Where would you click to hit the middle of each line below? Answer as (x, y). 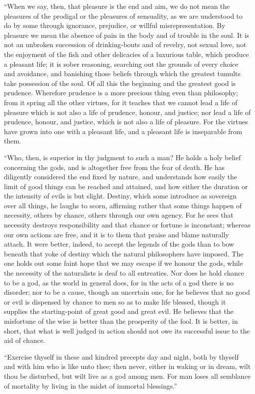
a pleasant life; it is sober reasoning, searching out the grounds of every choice (121, 64)
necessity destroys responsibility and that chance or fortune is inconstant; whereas (127, 225)
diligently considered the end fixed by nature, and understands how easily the (121, 177)
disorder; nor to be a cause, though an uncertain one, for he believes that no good (127, 292)
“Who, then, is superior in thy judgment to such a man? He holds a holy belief (123, 157)
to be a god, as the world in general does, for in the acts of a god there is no (119, 282)
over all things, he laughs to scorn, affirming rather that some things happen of (123, 205)
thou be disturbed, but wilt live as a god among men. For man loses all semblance (127, 376)
